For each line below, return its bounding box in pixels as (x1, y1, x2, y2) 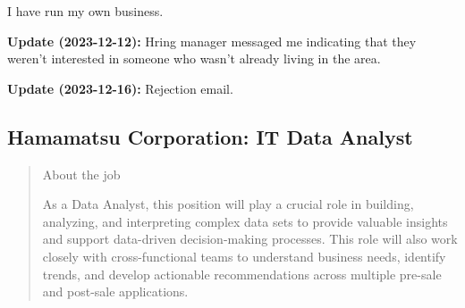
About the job (42, 164, 121, 183)
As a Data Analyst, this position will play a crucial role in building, (42, 195, 414, 213)
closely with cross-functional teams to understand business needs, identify (42, 246, 446, 265)
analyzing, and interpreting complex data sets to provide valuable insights (42, 212, 448, 230)
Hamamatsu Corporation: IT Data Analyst (7, 122, 413, 150)
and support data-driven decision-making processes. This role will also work (42, 229, 458, 248)
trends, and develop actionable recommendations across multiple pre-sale (42, 264, 442, 283)
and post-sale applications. (42, 282, 189, 301)
